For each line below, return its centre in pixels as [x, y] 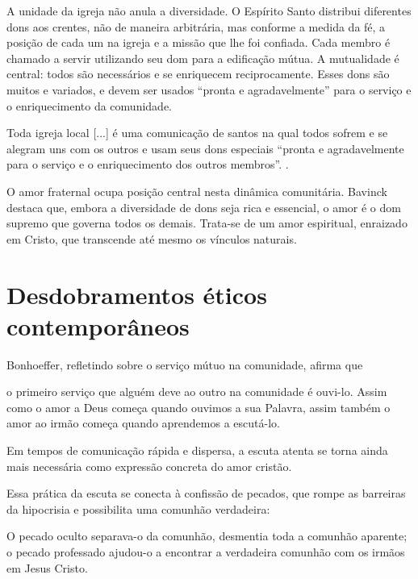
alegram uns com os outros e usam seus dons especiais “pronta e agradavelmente [205, 148]
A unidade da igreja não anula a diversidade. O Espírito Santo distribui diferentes [209, 10]
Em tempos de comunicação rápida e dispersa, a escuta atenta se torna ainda [197, 450]
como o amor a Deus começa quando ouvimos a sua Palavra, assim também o [199, 407]
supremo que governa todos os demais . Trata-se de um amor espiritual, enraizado [207, 223]
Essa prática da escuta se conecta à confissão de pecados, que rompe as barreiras [206, 493]
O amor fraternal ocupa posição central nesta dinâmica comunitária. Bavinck [197, 191]
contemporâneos [98, 325]
